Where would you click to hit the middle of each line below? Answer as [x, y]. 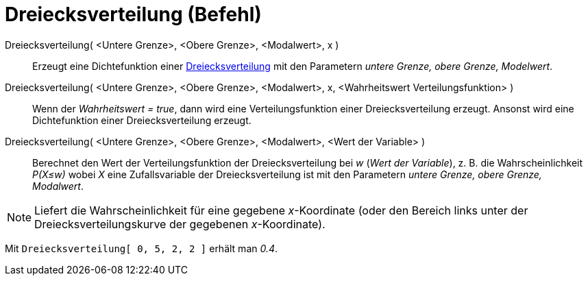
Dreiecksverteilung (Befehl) [133, 14]
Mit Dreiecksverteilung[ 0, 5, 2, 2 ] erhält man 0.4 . [142, 248]
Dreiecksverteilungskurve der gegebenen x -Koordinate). [180, 224]
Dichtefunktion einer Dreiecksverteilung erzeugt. [142, 120]
